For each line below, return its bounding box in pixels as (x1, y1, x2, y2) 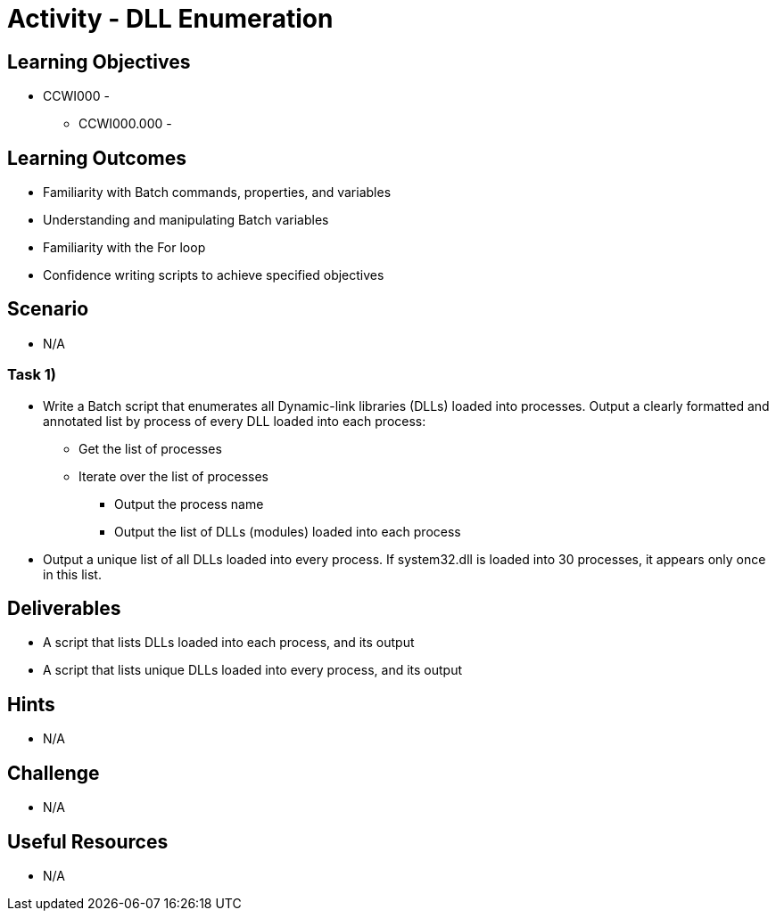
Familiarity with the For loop (43, 240, 206, 256)
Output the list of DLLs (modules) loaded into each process (114, 523, 461, 539)
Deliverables (7, 597, 121, 620)
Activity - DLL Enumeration (7, 4, 334, 34)
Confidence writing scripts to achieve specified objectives (43, 267, 384, 283)
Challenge (7, 761, 100, 784)
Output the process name (114, 496, 264, 512)
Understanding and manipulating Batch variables (43, 212, 329, 228)
